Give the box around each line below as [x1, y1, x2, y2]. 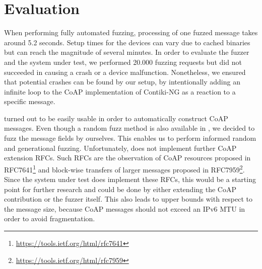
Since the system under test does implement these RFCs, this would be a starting [4, 174, 256, 185]
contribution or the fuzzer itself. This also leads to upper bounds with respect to [4, 194, 253, 204]
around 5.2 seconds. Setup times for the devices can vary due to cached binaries [4, 37, 250, 47]
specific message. [4, 96, 55, 107]
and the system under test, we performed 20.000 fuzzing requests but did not [4, 56, 242, 67]
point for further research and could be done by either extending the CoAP [4, 184, 236, 194]
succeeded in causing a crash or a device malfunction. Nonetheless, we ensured [4, 66, 246, 77]
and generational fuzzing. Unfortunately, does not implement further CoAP [4, 142, 237, 153]
